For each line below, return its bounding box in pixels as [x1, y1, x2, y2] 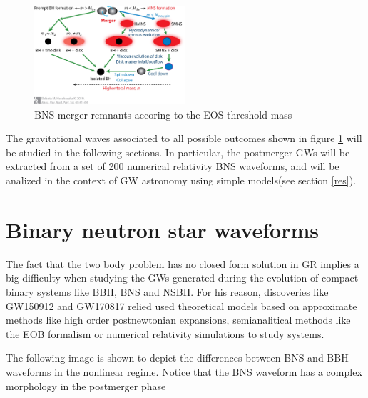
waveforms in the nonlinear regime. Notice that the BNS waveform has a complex [6, 364, 362, 379]
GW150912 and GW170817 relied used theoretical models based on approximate [6, 298, 357, 313]
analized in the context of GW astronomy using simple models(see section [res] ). [6, 173, 357, 188]
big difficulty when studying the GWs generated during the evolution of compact [6, 270, 359, 285]
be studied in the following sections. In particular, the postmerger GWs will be [6, 144, 350, 159]
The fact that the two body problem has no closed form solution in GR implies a [6, 256, 359, 271]
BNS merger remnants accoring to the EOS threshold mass [34, 106, 292, 121]
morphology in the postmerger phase [6, 378, 166, 393]
